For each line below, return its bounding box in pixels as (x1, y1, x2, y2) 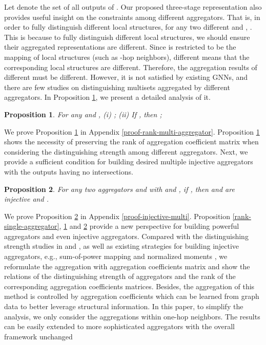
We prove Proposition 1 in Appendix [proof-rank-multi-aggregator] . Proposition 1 (4, 126, 260, 137)
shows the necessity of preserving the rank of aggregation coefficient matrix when (4, 136, 259, 147)
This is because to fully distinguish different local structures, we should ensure (4, 31, 250, 42)
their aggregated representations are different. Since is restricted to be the (4, 41, 236, 52)
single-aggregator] (4, 221, 59, 231)
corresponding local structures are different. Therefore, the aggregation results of (4, 61, 257, 72)
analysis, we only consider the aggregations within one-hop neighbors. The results (4, 311, 260, 321)
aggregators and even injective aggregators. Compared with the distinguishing (4, 230, 249, 241)
